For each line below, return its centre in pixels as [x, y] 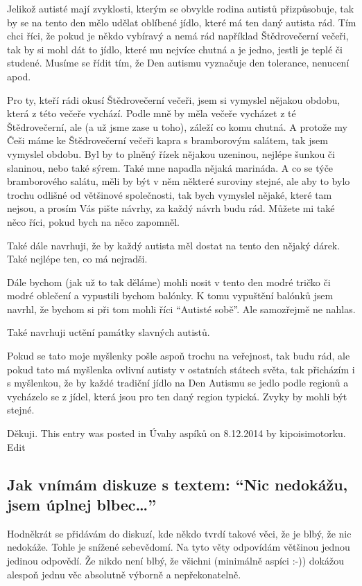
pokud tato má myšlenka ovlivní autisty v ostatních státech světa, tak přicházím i [181, 369]
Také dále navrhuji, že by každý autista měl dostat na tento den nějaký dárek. [174, 245]
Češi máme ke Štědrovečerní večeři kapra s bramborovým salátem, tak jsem [167, 140]
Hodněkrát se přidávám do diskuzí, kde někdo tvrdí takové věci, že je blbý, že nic [179, 533]
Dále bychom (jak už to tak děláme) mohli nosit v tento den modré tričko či [169, 282]
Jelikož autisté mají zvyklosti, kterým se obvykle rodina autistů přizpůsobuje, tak [181, 8]
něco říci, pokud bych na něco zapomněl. [93, 221]
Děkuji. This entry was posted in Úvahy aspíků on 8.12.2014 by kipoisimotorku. [176, 433]
